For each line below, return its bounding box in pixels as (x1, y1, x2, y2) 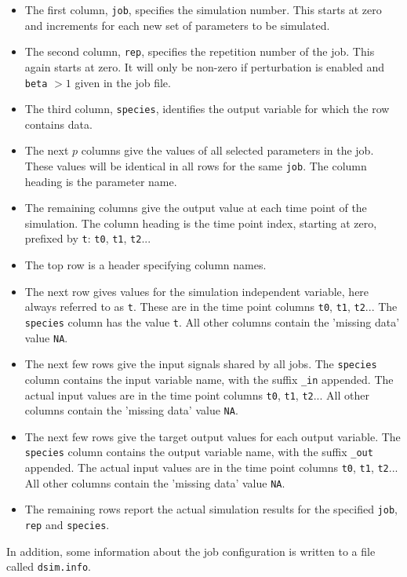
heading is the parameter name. (24, 173, 177, 189)
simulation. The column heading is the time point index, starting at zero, (24, 214, 377, 231)
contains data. (24, 115, 93, 132)
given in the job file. (74, 74, 171, 90)
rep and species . (24, 517, 110, 533)
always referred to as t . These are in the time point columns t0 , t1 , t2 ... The (24, 298, 398, 315)
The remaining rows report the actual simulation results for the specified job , (24, 501, 398, 517)
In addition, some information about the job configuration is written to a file (6, 542, 376, 559)
